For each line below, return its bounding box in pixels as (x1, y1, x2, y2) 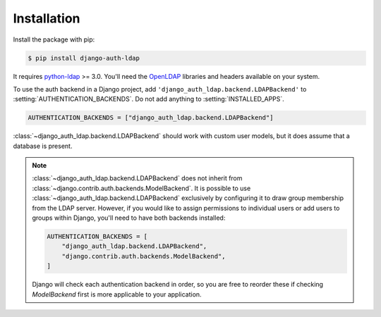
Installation (13, 11, 80, 26)
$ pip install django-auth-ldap (28, 54, 140, 62)
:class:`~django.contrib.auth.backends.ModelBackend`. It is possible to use (32, 184, 251, 192)
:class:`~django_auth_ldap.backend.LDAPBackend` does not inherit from (32, 174, 243, 182)
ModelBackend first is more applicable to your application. (32, 290, 202, 299)
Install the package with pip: (13, 35, 95, 44)
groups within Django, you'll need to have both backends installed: (32, 213, 226, 222)
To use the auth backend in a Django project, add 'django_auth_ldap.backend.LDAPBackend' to (13, 85, 307, 93)
